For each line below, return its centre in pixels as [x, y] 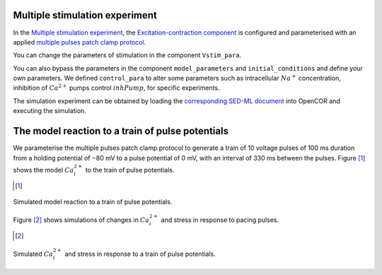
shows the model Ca [44, 170]
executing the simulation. [50, 111]
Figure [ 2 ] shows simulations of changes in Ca [81, 220]
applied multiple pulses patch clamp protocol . [80, 42]
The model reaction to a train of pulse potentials [121, 131]
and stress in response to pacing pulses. [220, 220]
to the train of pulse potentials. [130, 170]
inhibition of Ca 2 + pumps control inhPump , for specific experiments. [116, 87]
